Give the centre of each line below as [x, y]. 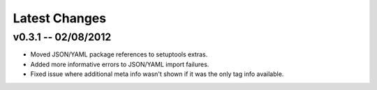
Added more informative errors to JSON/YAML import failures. [120, 64]
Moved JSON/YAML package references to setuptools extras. [119, 54]
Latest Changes [60, 18]
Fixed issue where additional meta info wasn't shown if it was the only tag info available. [157, 74]
